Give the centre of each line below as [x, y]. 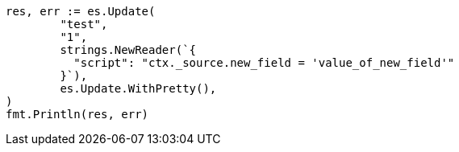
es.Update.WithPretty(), [138, 88]
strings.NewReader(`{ [128, 50]
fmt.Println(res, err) [77, 114]
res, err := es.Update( [81, 11]
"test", [84, 24]
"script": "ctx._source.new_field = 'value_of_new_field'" [264, 63]
